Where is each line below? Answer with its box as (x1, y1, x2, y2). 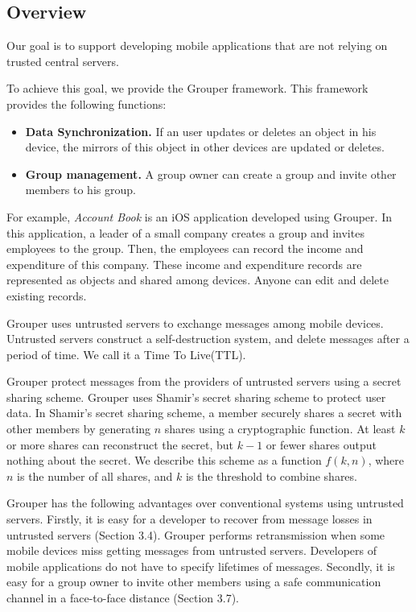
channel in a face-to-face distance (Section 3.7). (6, 589, 240, 606)
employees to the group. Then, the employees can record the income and (6, 240, 364, 257)
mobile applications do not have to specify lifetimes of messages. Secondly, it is (6, 557, 395, 574)
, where (368, 452, 404, 469)
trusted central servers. (6, 52, 119, 69)
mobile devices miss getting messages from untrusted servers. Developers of (6, 542, 377, 559)
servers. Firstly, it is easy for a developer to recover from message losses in (6, 511, 373, 527)
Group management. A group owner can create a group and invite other (25, 165, 397, 182)
